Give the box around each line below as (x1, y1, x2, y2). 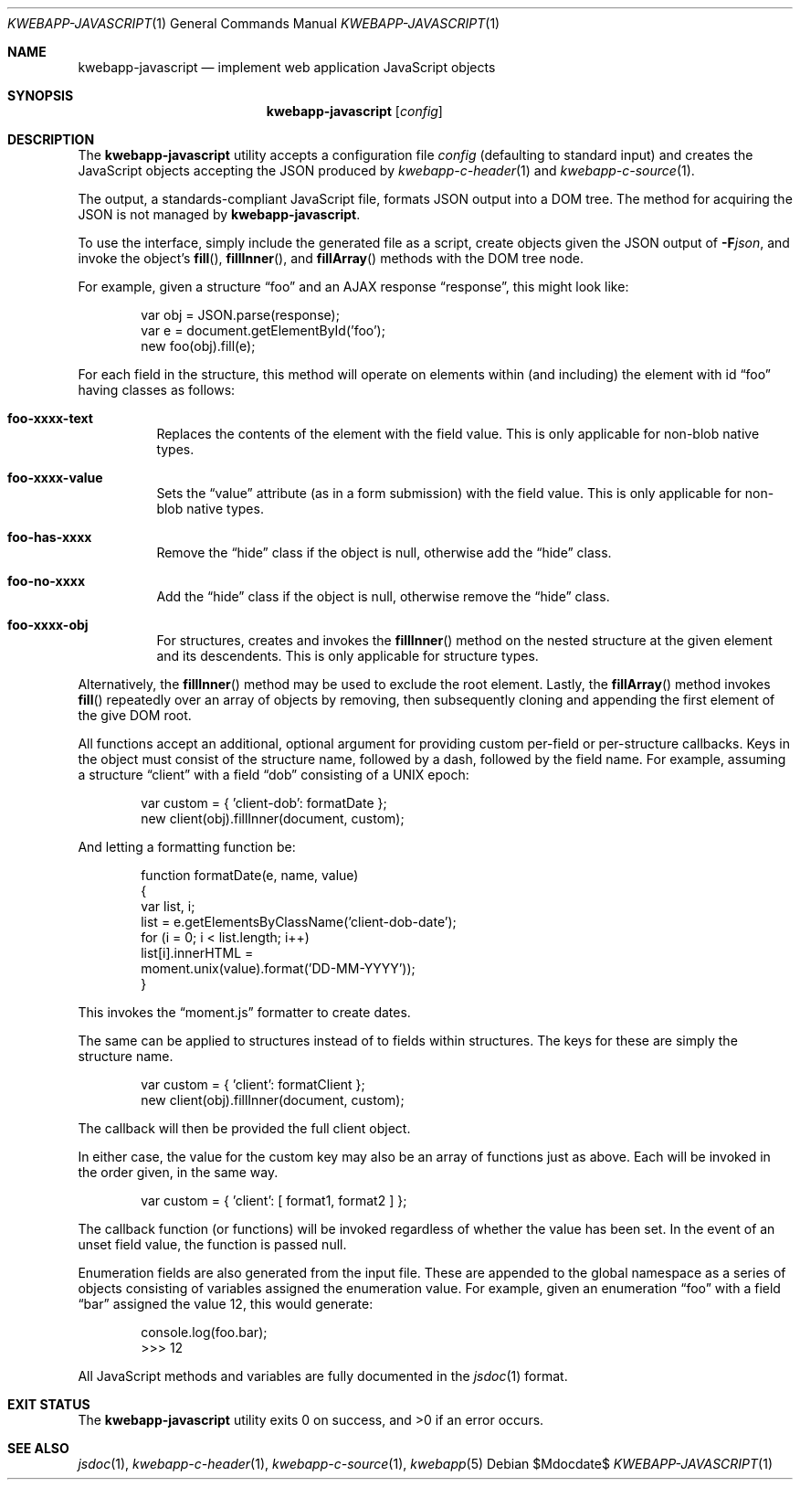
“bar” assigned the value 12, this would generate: (78, 1296, 374, 1312)
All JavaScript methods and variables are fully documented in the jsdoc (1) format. (78, 1368, 568, 1384)
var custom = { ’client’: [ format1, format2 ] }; (141, 1193, 407, 1208)
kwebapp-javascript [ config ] (266, 103, 443, 119)
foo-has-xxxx (7, 529, 92, 545)
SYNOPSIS (7, 88, 74, 103)
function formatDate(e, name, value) (141, 867, 359, 883)
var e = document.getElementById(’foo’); (141, 323, 385, 338)
